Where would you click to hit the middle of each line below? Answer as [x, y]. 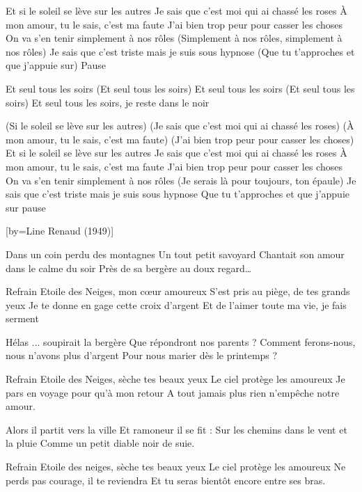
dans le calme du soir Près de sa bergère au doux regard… [129, 268]
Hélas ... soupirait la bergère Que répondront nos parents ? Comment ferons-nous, [181, 341]
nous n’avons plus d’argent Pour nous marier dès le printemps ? [142, 355]
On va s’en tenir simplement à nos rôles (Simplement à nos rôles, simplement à [174, 38]
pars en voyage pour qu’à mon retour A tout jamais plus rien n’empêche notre [173, 392]
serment [22, 318]
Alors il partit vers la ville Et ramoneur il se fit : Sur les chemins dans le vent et [176, 429]
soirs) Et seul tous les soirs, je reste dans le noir [108, 102]
